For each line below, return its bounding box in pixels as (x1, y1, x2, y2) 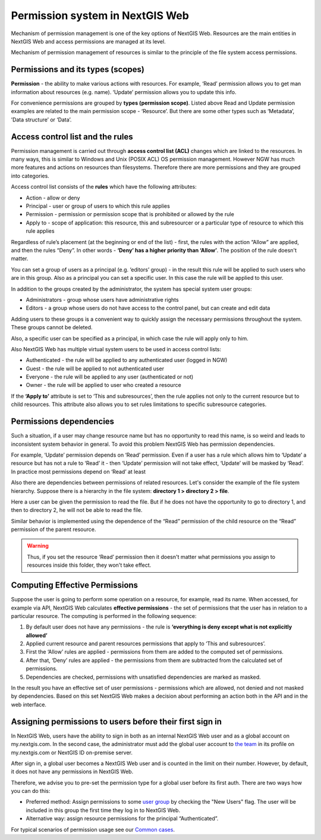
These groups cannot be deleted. (11, 324, 93, 331)
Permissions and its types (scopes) (11, 64, 145, 74)
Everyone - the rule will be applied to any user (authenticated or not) (26, 373, 194, 380)
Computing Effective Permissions (11, 580, 139, 591)
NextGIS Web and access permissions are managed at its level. (11, 38, 166, 45)
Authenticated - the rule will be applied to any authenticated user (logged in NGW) (26, 357, 228, 364)
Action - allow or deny (26, 194, 80, 201)
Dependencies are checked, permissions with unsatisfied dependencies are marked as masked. (26, 673, 261, 680)
